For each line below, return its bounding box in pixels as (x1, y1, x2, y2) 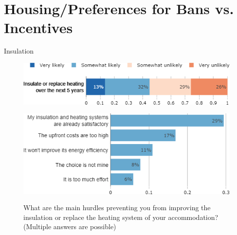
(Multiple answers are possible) (23, 221, 116, 232)
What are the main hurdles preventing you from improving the (23, 202, 211, 213)
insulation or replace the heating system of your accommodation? (23, 212, 219, 222)
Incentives (4, 18, 73, 37)
